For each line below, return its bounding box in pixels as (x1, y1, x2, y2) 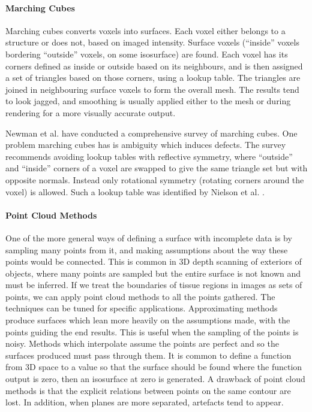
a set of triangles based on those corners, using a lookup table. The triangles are (5, 71, 301, 84)
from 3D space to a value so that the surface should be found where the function (5, 360, 302, 373)
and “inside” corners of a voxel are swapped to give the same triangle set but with (5, 162, 308, 174)
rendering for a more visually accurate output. (5, 106, 176, 119)
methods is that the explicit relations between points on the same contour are (5, 384, 291, 396)
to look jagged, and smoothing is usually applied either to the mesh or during (5, 95, 291, 107)
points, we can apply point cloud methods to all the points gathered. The (5, 290, 275, 302)
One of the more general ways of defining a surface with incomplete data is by (5, 231, 292, 244)
